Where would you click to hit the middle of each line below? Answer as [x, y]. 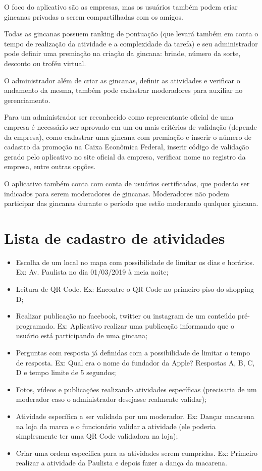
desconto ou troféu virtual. [45, 63]
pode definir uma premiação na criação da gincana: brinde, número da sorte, [122, 53]
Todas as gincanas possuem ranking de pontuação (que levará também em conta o [131, 34]
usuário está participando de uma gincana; [82, 335]
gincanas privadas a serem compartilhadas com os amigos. [94, 16]
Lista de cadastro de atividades [115, 238]
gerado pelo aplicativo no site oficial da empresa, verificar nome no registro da [125, 156]
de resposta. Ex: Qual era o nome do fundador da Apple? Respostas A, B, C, [135, 362]
